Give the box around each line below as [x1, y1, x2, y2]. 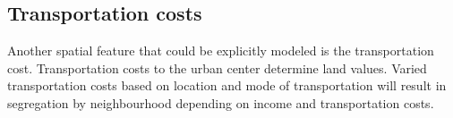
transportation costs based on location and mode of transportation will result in [7, 76, 447, 95]
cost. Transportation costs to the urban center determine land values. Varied [7, 58, 427, 77]
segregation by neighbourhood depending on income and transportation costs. [7, 93, 434, 112]
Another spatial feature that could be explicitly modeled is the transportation [7, 41, 434, 60]
